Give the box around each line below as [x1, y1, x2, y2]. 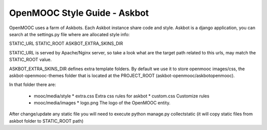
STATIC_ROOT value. [9, 57, 52, 63]
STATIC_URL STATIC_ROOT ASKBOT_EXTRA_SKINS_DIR [9, 41, 123, 46]
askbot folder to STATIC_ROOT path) [9, 118, 84, 124]
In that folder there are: [9, 82, 56, 87]
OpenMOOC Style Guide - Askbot [9, 7, 149, 18]
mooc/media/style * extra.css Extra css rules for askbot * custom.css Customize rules [34, 93, 210, 99]
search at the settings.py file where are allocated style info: [9, 31, 130, 37]
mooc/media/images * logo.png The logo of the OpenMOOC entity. [34, 100, 171, 106]
